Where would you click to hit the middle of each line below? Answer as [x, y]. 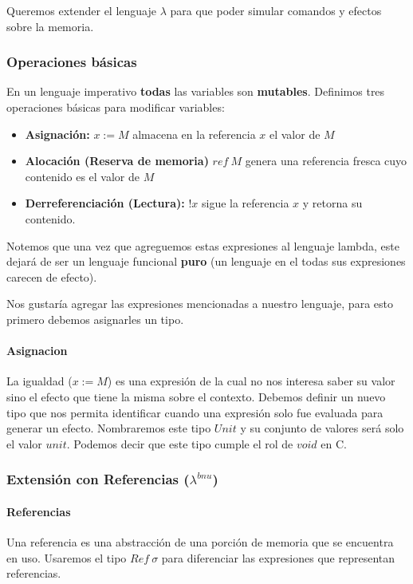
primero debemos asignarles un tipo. [95, 319]
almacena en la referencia [194, 134]
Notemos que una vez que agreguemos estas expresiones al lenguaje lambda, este [203, 245]
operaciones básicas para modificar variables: [116, 107]
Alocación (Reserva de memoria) [117, 161]
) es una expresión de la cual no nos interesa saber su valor [251, 381]
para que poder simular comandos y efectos [276, 10]
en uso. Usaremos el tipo [67, 557]
